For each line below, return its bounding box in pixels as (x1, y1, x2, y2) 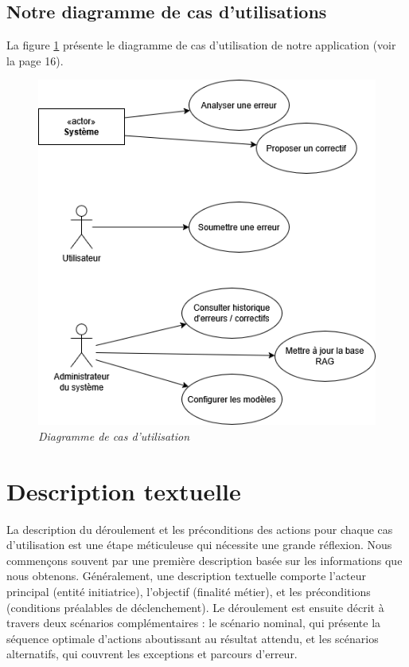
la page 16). (6, 52, 64, 69)
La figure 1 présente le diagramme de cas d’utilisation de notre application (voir (6, 37, 396, 53)
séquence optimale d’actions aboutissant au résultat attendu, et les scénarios (6, 630, 379, 646)
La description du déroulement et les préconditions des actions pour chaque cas (6, 520, 393, 537)
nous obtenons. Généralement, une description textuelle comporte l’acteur (6, 567, 366, 584)
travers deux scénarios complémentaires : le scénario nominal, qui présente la (6, 614, 381, 631)
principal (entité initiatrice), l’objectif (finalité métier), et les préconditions (6, 583, 371, 600)
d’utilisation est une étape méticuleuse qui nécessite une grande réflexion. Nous (6, 536, 392, 553)
